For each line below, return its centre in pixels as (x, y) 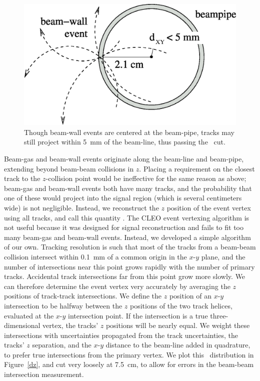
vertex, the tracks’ (70, 325)
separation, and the (62, 345)
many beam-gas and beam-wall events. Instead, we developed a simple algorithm (127, 237)
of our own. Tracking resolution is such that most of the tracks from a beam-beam (130, 247)
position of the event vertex (209, 207)
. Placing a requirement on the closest (197, 168)
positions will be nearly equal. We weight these (178, 325)
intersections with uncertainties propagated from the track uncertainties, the (121, 335)
